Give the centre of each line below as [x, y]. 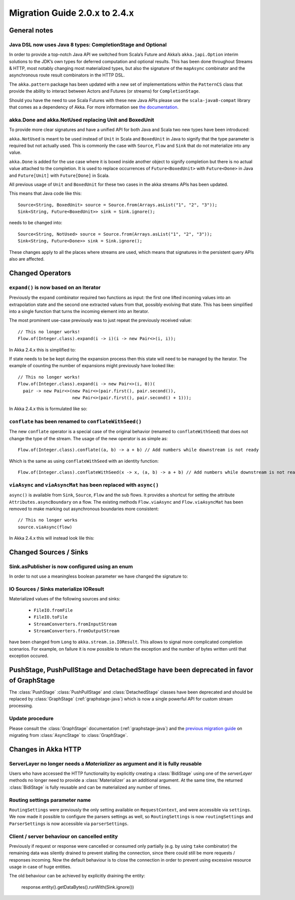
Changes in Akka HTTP [45, 749]
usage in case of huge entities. [40, 867]
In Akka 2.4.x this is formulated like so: [48, 409]
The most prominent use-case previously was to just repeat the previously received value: [100, 320]
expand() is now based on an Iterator [55, 287]
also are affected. [27, 259]
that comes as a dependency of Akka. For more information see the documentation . [94, 107]
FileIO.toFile [51, 617]
